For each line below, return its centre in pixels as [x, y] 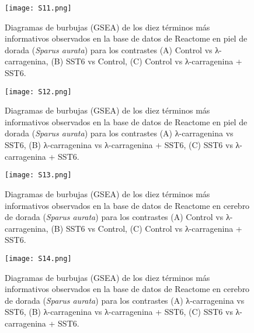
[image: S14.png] [38, 258]
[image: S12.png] [38, 92]
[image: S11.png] [38, 8]
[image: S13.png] [38, 175]
